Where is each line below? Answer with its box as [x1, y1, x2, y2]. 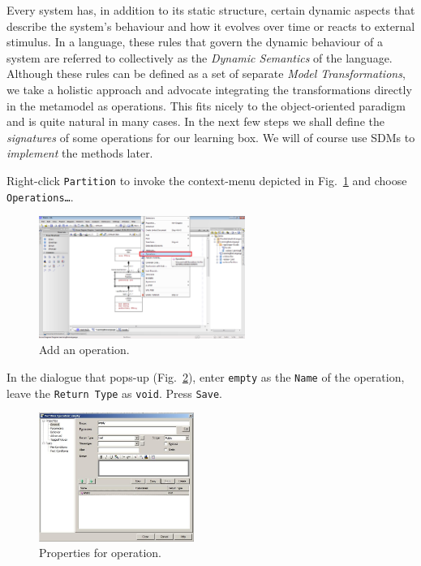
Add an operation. [39, 341, 130, 358]
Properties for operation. [39, 544, 161, 561]
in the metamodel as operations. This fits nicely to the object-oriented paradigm [6, 97, 406, 114]
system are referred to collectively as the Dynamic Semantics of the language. [6, 49, 393, 66]
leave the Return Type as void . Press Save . [6, 384, 222, 401]
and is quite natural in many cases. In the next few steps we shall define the [6, 113, 384, 130]
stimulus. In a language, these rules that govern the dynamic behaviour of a [6, 33, 383, 50]
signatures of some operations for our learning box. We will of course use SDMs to [6, 128, 415, 145]
